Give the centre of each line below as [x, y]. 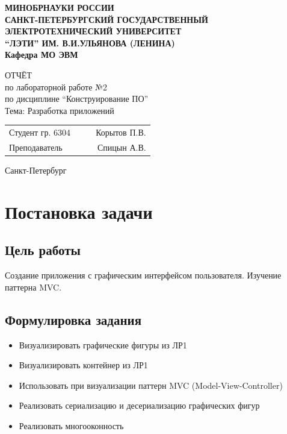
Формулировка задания [73, 319]
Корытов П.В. [121, 132]
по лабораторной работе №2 [56, 86]
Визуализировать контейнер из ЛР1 [83, 365]
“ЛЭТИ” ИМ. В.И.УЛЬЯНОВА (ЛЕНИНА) [90, 42]
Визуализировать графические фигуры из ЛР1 [103, 344]
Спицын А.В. [122, 147]
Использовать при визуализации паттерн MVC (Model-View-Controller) [151, 385]
